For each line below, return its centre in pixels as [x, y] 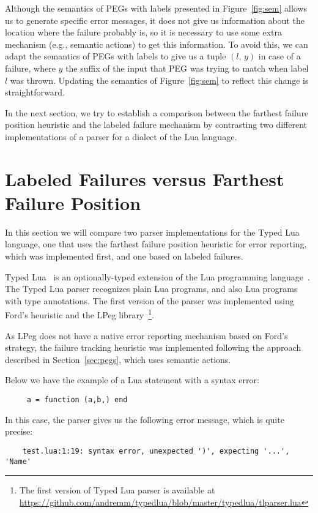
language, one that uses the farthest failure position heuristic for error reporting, [156, 244]
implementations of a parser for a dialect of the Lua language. [121, 136]
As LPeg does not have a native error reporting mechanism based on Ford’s [146, 335]
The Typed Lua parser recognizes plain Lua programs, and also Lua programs [151, 289]
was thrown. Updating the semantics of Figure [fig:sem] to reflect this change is [159, 80]
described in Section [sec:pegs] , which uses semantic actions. [118, 359]
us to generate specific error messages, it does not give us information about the [155, 20]
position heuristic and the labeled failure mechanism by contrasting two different [156, 125]
